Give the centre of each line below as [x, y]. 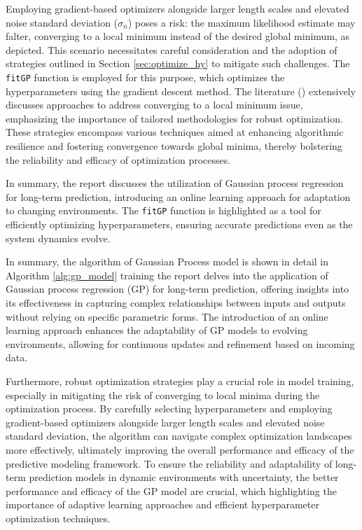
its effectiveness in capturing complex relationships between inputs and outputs [176, 302]
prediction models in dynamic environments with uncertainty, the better [184, 477]
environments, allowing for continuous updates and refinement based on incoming [180, 343]
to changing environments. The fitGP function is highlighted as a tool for [163, 210]
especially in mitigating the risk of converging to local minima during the [163, 395]
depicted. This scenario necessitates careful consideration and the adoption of [172, 49]
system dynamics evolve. [58, 238]
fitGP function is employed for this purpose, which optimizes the [145, 77]
